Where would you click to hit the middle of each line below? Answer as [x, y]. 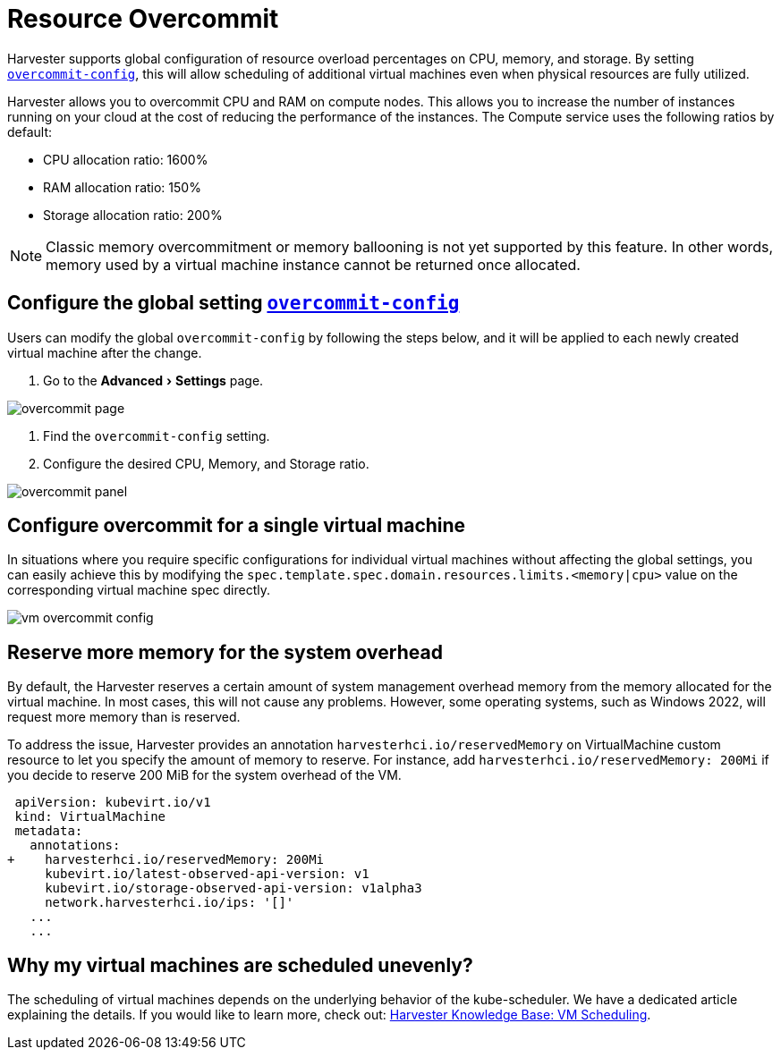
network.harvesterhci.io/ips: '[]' [170, 903]
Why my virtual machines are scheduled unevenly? [240, 965]
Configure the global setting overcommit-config [233, 303]
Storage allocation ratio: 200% [133, 215]
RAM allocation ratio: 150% [122, 187]
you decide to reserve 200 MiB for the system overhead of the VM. [204, 775]
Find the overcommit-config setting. [157, 435]
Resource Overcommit [143, 19]
